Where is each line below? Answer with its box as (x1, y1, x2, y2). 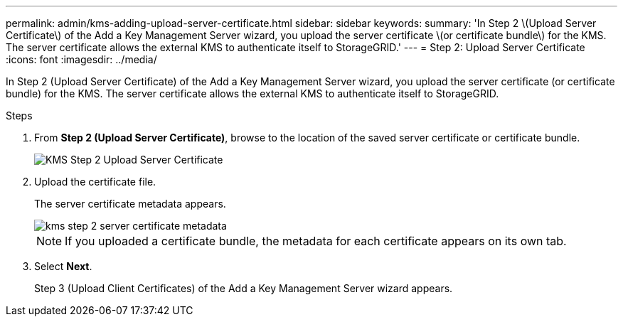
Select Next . (34, 260, 92, 272)
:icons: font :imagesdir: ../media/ (6, 53, 157, 65)
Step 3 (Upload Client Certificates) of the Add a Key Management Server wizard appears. (34, 282, 453, 294)
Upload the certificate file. (34, 176, 156, 188)
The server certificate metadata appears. (34, 198, 226, 210)
